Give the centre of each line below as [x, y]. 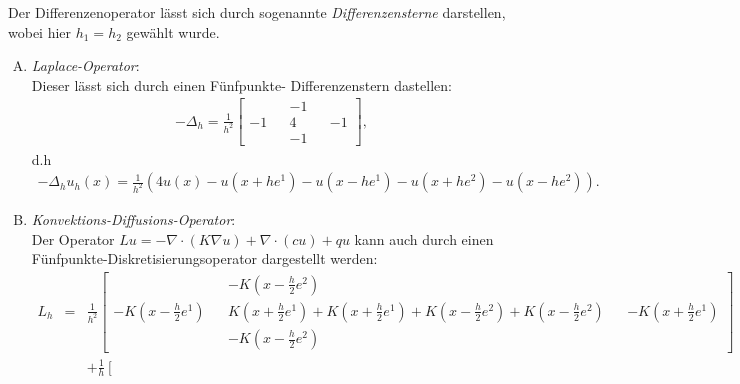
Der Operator [73, 238]
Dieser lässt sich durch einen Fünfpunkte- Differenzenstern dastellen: [241, 84]
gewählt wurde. [173, 31]
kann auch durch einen [424, 238]
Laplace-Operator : [85, 65]
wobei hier [40, 31]
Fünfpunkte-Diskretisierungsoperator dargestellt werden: [204, 258]
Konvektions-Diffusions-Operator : [133, 219]
